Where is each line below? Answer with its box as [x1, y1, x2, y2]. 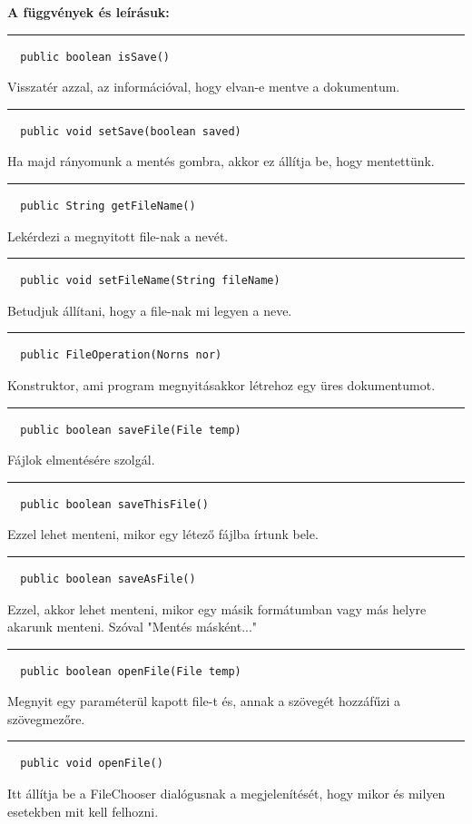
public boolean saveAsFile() [20, 572, 196, 585]
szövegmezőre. [7, 709, 85, 728]
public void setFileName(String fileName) [20, 274, 280, 288]
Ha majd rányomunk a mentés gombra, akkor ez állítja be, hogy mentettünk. [7, 152, 435, 171]
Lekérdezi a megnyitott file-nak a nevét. [7, 226, 229, 245]
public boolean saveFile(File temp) [20, 423, 241, 437]
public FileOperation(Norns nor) [20, 348, 222, 362]
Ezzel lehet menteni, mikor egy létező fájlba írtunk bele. [7, 525, 319, 544]
